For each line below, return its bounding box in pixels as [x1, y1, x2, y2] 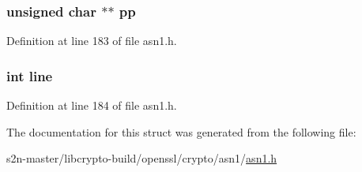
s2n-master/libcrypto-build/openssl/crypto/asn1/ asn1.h [6, 150, 277, 166]
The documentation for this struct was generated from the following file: [6, 123, 356, 140]
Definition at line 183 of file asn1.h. [6, 32, 177, 49]
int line [6, 65, 53, 85]
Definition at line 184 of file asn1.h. [6, 97, 177, 114]
